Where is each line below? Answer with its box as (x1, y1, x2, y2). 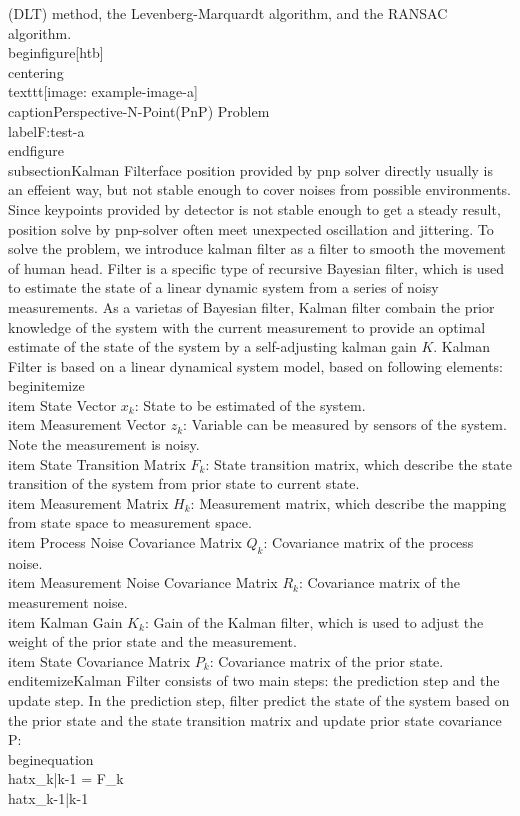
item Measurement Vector (8, 414, 167, 435)
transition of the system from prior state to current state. (8, 473, 360, 494)
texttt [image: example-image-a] (8, 81, 198, 102)
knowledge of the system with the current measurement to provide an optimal (8, 316, 486, 337)
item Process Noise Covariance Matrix (8, 532, 242, 553)
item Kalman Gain (8, 611, 123, 632)
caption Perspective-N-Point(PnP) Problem (8, 100, 270, 121)
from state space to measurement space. (8, 512, 252, 533)
